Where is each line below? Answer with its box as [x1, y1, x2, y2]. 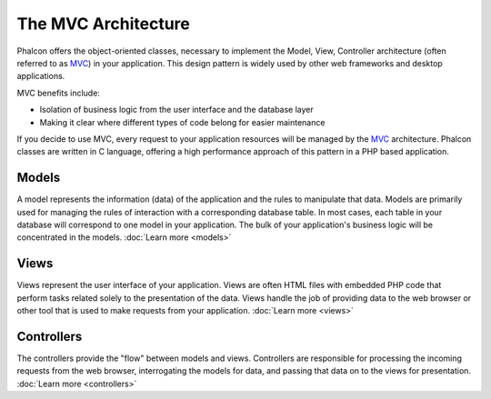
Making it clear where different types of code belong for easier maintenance [39, 116, 326, 127]
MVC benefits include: [16, 87, 100, 98]
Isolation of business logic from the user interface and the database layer [39, 105, 314, 115]
